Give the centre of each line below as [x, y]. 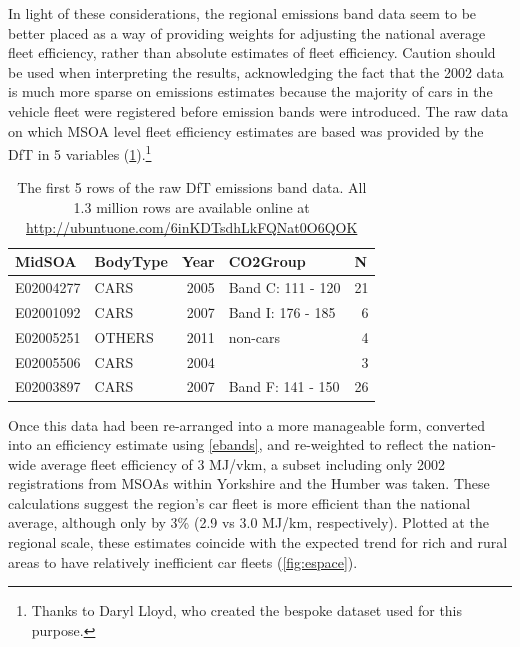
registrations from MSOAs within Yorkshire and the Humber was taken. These [249, 483]
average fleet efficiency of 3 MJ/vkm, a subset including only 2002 [243, 463]
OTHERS [124, 336]
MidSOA [46, 261]
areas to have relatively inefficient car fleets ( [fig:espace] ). [183, 561]
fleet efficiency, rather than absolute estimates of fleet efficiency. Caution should [252, 52]
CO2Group [267, 261]
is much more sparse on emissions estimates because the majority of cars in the [250, 91]
